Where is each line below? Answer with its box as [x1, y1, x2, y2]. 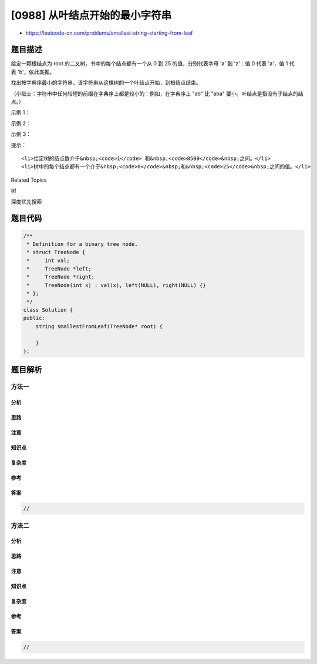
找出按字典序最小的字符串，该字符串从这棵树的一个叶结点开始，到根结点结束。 [11, 79, 201, 86]
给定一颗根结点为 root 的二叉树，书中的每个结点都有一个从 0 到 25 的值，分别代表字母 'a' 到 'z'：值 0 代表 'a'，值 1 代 [11, 60, 295, 67]
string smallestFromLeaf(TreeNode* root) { [35, 323, 163, 329]
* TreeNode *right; [26, 273, 95, 281]
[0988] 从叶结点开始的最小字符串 [11, 9, 172, 22]
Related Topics [11, 176, 47, 183]
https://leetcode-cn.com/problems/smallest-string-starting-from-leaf [25, 29, 193, 36]
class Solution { [23, 306, 73, 313]
